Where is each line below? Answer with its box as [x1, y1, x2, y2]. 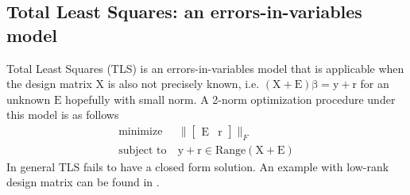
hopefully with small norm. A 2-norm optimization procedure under [65, 90, 396, 107]
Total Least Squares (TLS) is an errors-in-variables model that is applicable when [6, 59, 404, 76]
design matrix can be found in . [6, 174, 160, 190]
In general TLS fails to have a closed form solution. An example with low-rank [6, 158, 389, 174]
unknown [6, 90, 51, 107]
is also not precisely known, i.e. [107, 75, 260, 92]
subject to [118, 144, 167, 156]
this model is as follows [6, 106, 119, 123]
